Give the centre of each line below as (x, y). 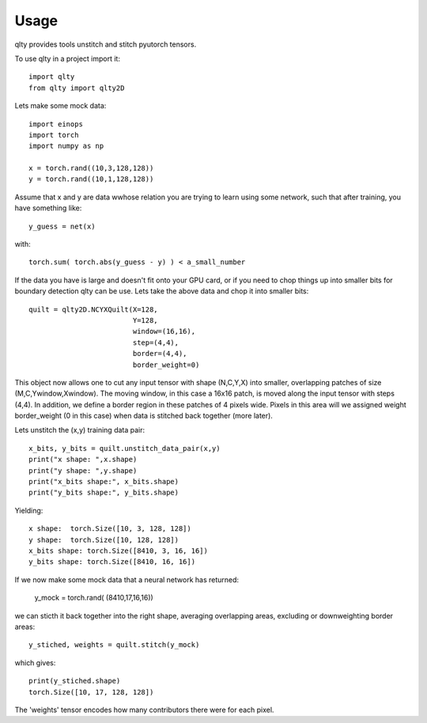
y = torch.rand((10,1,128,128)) (91, 179)
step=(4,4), (156, 343)
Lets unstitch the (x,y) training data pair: (80, 430)
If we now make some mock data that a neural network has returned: (127, 579)
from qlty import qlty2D (77, 88)
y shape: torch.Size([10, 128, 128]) (104, 539)
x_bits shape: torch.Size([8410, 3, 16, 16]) (119, 551)
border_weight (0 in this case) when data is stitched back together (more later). (144, 416)
